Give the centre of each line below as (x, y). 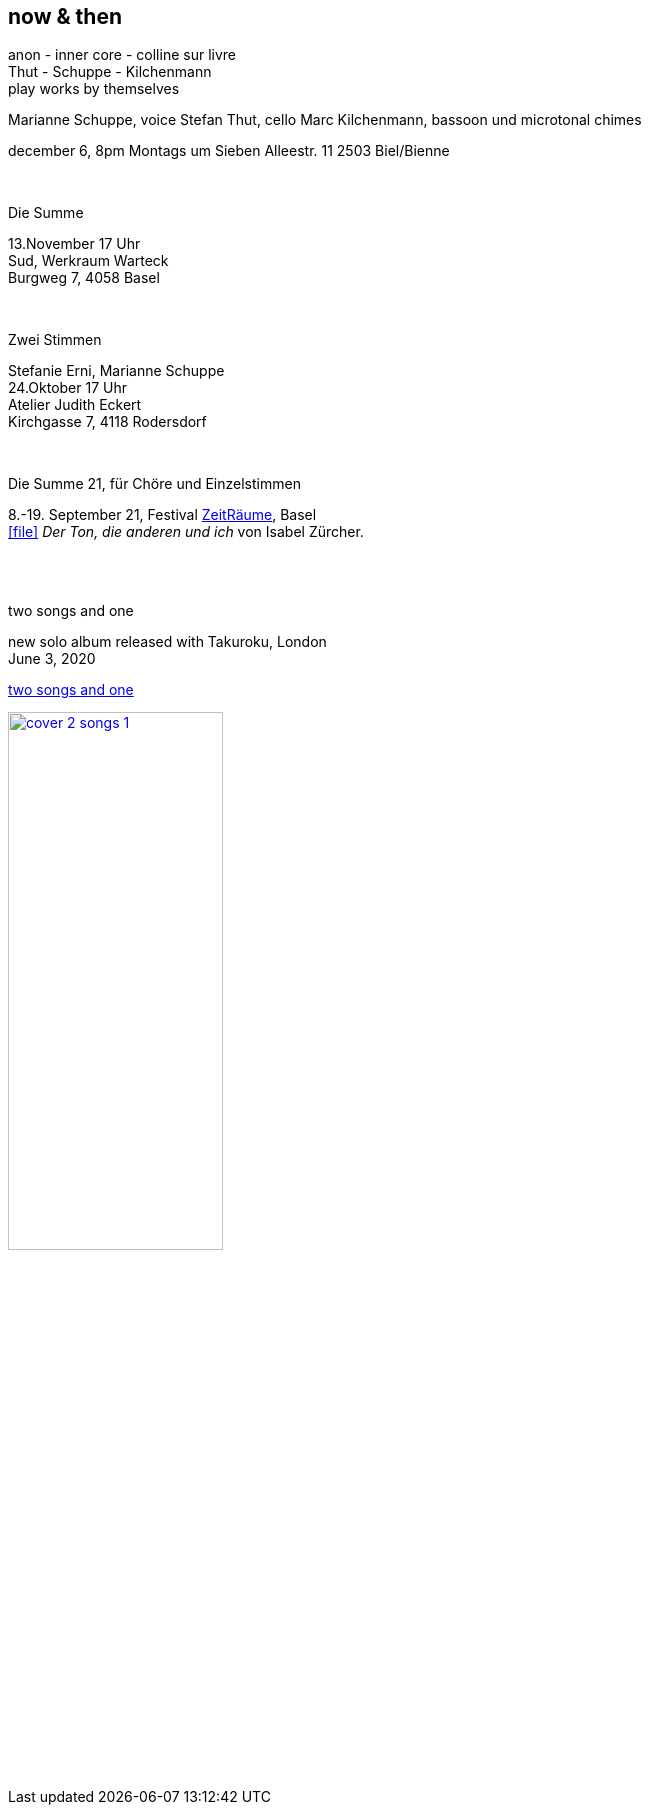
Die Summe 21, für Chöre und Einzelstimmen (154, 484)
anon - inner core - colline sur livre (122, 55)
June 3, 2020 (52, 659)
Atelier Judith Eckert (75, 405)
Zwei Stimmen (55, 340)
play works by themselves (94, 89)
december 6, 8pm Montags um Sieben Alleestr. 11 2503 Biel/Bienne (229, 151)
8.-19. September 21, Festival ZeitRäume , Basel (162, 515)
